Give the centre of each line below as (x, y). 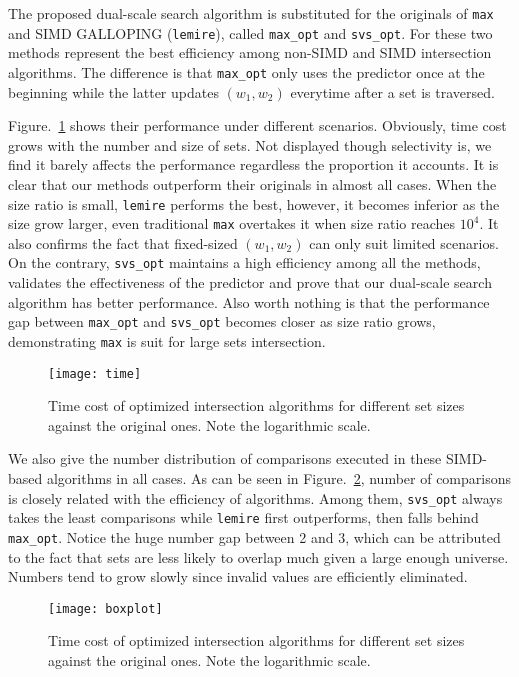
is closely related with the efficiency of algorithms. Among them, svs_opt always (255, 497)
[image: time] (95, 373)
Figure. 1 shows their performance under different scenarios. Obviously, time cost (257, 125)
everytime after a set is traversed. (392, 91)
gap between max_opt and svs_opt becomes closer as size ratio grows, (222, 321)
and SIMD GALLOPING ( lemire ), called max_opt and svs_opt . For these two (250, 32)
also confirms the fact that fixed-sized (123, 242)
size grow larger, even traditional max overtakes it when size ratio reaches (232, 223)
